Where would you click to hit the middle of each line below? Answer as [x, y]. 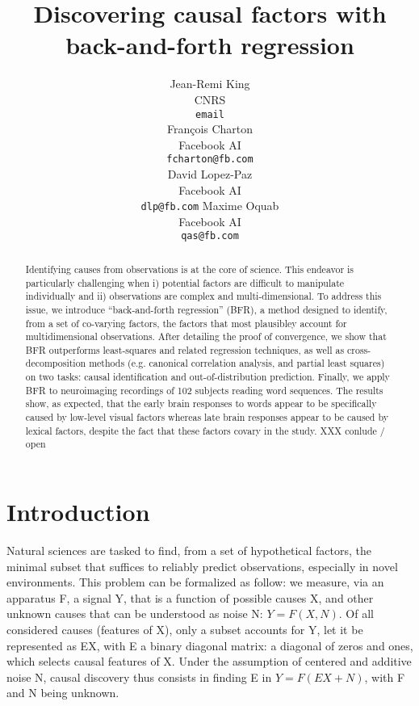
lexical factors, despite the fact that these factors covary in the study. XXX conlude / [205, 430]
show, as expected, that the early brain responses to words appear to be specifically [201, 403]
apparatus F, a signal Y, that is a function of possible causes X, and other [190, 597]
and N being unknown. [63, 693]
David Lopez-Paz [210, 174]
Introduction [78, 512]
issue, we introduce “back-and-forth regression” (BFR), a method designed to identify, [206, 309]
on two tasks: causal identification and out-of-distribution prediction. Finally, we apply [207, 377]
